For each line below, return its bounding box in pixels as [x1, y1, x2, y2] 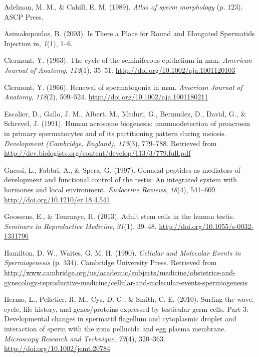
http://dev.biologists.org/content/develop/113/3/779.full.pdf [4, 148, 191, 158]
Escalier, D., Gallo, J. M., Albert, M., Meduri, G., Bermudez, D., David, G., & [4, 108, 246, 118]
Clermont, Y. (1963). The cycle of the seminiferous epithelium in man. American [4, 55, 252, 65]
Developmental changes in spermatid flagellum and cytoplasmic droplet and [4, 313, 236, 324]
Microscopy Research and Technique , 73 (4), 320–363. [4, 333, 165, 343]
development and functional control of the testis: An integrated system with [4, 174, 237, 185]
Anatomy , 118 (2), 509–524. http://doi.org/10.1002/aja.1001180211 [4, 91, 208, 102]
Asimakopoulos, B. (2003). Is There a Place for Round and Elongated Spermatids [4, 28, 255, 39]
